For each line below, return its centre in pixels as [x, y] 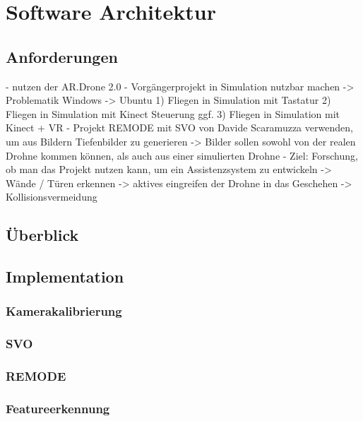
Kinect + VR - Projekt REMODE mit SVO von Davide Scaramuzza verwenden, [179, 128]
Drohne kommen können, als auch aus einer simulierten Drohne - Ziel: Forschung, [182, 155]
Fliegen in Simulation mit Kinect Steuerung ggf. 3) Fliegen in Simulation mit [173, 113]
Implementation [65, 277]
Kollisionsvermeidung [52, 197]
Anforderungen [62, 56]
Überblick [42, 235]
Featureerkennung [58, 408]
